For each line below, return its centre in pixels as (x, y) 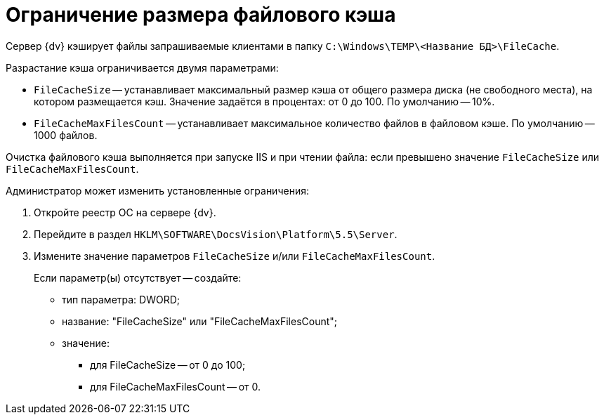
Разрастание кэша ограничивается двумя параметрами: (142, 67)
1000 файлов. (66, 135)
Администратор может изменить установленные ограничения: (157, 190)
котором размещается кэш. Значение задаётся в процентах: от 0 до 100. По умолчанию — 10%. (264, 101)
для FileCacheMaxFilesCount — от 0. (176, 386)
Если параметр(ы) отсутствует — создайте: (138, 277)
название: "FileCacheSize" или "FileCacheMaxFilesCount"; (200, 321)
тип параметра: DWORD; (121, 299)
